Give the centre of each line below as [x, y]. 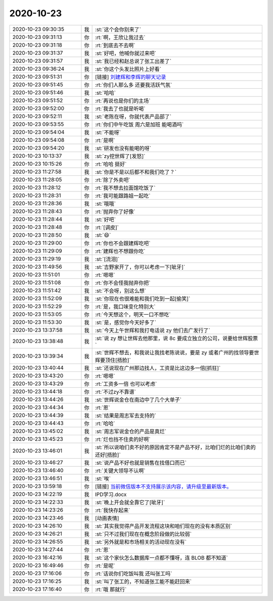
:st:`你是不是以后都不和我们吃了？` [136, 172]
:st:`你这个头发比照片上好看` [128, 69]
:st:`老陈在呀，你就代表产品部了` [133, 117]
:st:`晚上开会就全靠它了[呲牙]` [130, 502]
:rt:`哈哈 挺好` [111, 164]
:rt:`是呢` [105, 566]
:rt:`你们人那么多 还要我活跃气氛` [133, 85]
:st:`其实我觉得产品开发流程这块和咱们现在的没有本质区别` [164, 526]
